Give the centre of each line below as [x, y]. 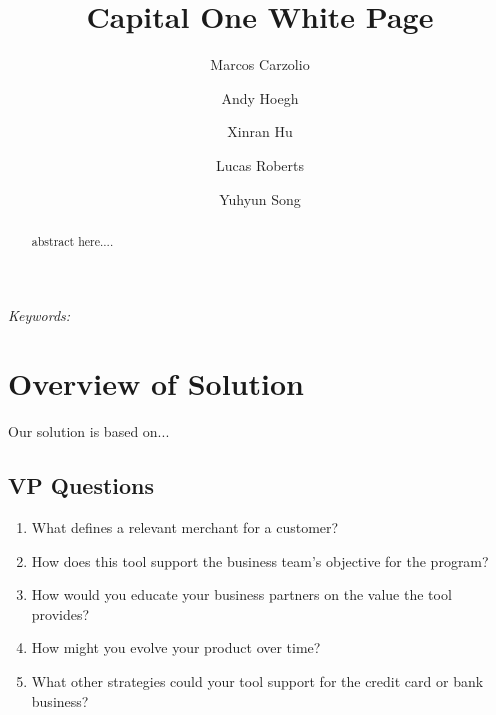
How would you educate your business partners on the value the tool [241, 594]
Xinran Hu [260, 131]
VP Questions [81, 485]
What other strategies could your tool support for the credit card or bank [257, 681]
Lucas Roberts [260, 164]
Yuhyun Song [260, 198]
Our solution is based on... [89, 431]
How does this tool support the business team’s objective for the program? [260, 560]
